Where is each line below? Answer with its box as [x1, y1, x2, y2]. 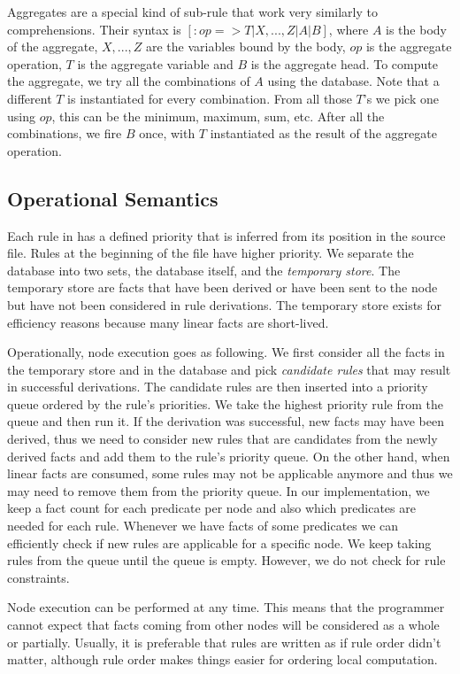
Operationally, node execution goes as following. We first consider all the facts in [7, 343, 445, 361]
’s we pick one [363, 89, 439, 107]
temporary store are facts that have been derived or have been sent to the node [7, 278, 438, 297]
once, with [139, 124, 195, 143]
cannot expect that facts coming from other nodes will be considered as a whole [7, 616, 440, 634]
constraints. [7, 568, 70, 586]
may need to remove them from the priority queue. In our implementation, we [7, 481, 430, 500]
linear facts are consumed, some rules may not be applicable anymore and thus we [7, 464, 453, 483]
